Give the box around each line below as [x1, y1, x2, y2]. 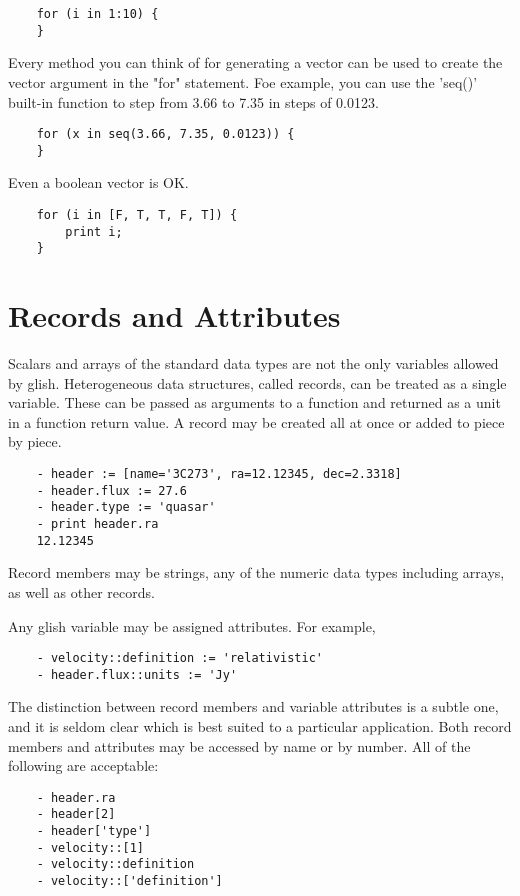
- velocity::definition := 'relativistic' [36, 651, 323, 666]
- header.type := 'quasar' [36, 500, 216, 515]
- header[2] [36, 807, 116, 822]
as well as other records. [8, 581, 155, 602]
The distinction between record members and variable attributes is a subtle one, [8, 696, 499, 717]
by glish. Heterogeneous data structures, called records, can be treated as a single [8, 372, 507, 393]
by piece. [8, 431, 62, 452]
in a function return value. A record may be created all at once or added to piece [8, 411, 505, 432]
